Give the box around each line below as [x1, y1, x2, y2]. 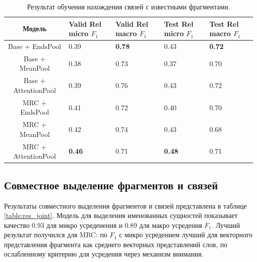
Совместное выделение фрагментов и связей [4, 177, 218, 192]
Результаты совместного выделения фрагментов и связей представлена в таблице [4, 200, 247, 211]
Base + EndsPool [8, 41, 61, 51]
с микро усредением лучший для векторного [119, 229, 253, 240]
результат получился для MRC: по [4, 229, 108, 240]
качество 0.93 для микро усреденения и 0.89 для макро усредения [4, 219, 202, 230]
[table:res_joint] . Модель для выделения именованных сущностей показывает [4, 210, 238, 220]
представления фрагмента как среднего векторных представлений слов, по [4, 239, 227, 249]
